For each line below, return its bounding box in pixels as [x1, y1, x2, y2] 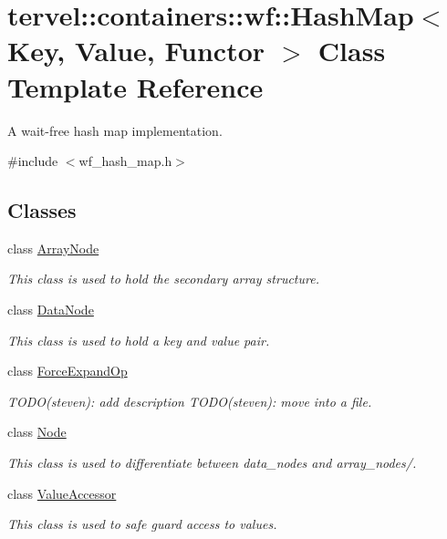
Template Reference [7, 67, 264, 105]
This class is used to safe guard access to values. [7, 514, 277, 534]
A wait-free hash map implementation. [7, 120, 223, 140]
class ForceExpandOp [7, 361, 128, 380]
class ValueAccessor [7, 483, 117, 503]
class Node [7, 422, 67, 441]
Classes [7, 196, 77, 224]
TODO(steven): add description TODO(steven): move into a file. [7, 391, 372, 410]
